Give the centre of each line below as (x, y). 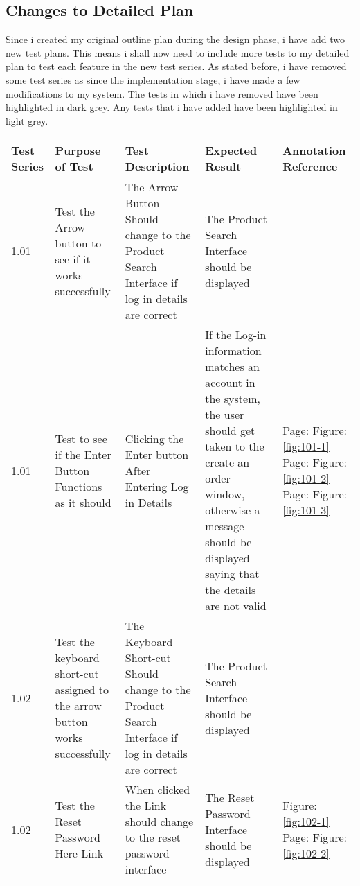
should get (230, 431)
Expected (231, 150)
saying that (232, 574)
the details (231, 590)
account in (230, 383)
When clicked (157, 790)
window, (225, 494)
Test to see (81, 438)
